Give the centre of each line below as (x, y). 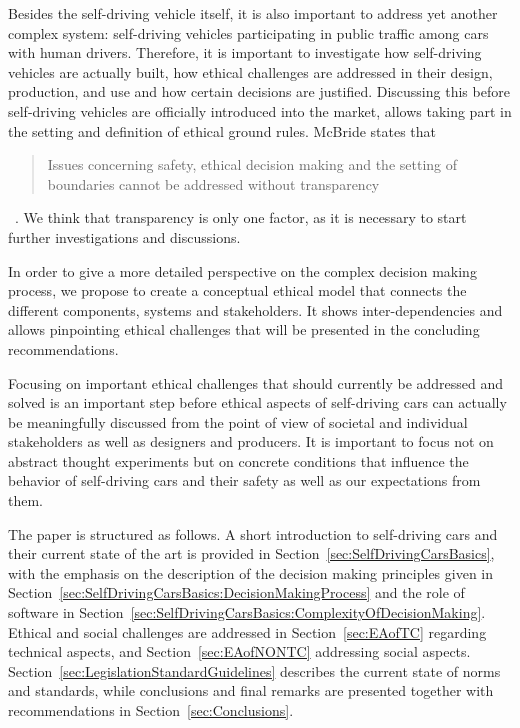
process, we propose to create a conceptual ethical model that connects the (237, 290)
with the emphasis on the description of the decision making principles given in (251, 572)
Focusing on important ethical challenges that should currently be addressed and (256, 382)
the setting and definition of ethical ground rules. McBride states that (222, 130)
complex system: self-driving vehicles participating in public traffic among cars (248, 32)
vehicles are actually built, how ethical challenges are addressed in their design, (250, 71)
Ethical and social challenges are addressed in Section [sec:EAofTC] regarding (247, 631)
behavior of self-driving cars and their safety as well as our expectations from (244, 480)
